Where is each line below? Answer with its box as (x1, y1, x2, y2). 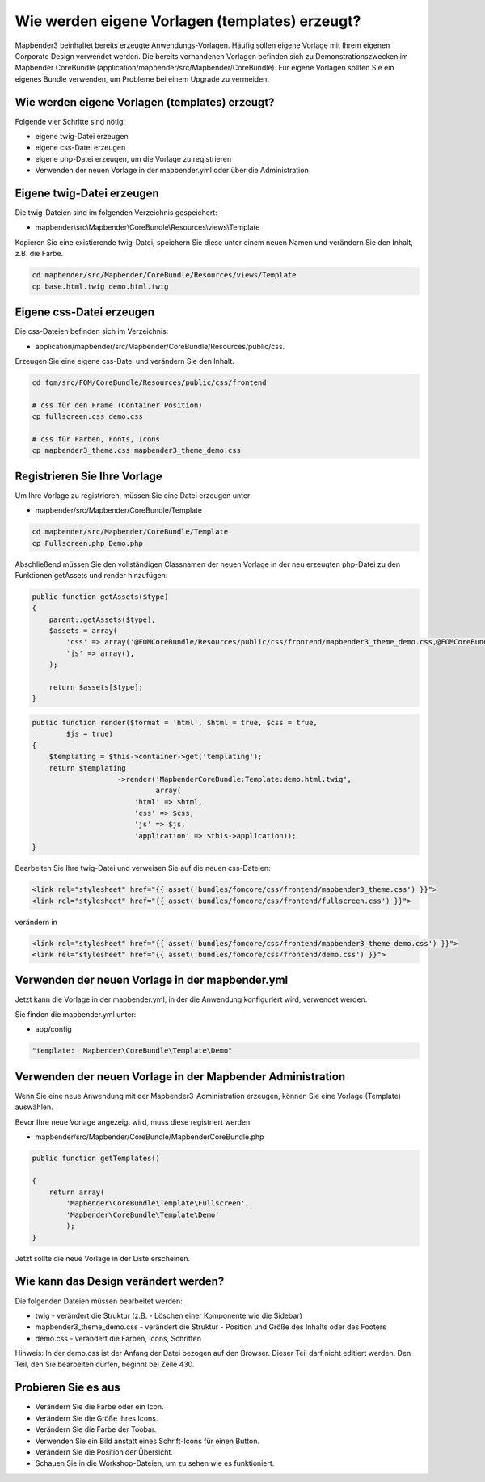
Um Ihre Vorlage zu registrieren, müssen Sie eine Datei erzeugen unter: (15, 490, 252, 500)
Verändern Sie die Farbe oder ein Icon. (35, 1402, 164, 1412)
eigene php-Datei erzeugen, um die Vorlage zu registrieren (35, 154, 232, 163)
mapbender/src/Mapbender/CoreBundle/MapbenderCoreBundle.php (35, 1132, 264, 1142)
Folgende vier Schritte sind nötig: (15, 116, 125, 126)
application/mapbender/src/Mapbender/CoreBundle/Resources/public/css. (35, 341, 285, 351)
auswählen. (15, 1102, 53, 1112)
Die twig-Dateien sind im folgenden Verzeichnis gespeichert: (15, 208, 217, 217)
